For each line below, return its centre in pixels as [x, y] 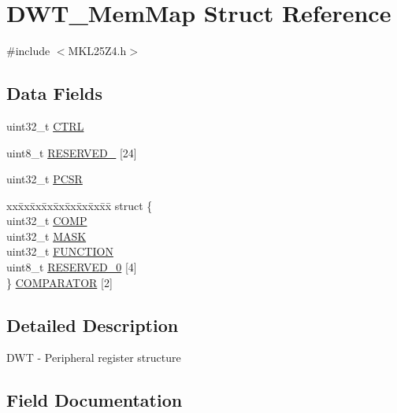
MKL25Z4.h [97, 51]
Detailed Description [93, 324]
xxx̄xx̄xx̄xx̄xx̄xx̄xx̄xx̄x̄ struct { [80, 205]
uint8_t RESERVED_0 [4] [72, 267]
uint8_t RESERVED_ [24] [72, 152]
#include [28, 51]
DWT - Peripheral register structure [94, 358]
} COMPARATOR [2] [59, 282]
